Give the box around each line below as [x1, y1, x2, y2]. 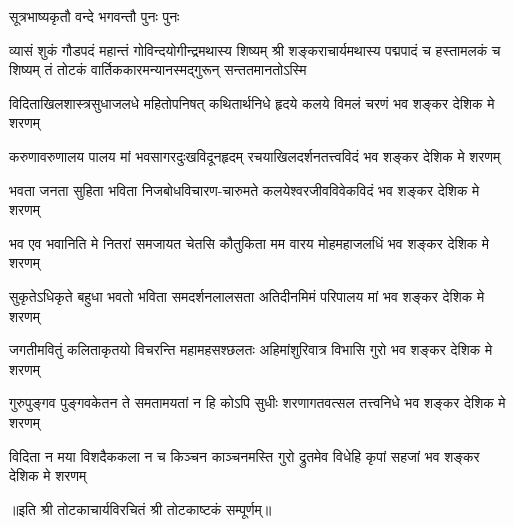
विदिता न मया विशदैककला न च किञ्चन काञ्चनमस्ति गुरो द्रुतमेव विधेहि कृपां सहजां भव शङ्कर [9, 445, 480, 466]
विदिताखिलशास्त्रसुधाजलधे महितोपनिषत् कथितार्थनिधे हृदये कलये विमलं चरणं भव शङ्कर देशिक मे [9, 92, 495, 113]
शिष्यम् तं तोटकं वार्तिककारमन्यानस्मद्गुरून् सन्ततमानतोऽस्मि [9, 59, 307, 80]
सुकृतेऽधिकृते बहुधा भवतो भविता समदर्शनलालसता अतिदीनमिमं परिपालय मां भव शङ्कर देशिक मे [9, 285, 485, 306]
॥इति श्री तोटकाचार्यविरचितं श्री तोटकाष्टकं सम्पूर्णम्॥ [9, 498, 272, 519]
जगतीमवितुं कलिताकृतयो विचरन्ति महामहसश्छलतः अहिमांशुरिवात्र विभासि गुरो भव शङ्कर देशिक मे [9, 339, 493, 360]
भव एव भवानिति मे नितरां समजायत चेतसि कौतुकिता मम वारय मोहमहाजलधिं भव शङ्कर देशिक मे [9, 232, 490, 253]
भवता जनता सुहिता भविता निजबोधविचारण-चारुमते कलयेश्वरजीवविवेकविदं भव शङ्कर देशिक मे [9, 179, 480, 200]
